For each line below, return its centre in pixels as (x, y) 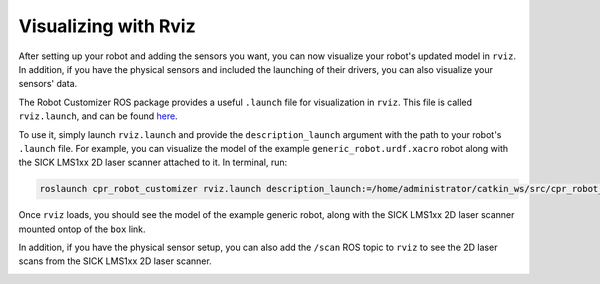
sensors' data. (48, 84)
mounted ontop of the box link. (82, 229)
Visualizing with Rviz (107, 26)
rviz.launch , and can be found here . (98, 116)
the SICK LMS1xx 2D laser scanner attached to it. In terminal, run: (153, 162)
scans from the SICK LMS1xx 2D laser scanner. (115, 261)
